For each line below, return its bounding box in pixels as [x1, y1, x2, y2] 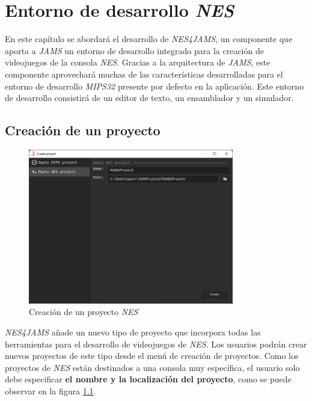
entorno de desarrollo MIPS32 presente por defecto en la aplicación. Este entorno [5, 79, 304, 92]
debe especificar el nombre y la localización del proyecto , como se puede [5, 373, 292, 385]
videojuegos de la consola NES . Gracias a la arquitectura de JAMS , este [5, 56, 271, 69]
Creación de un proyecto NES [29, 305, 138, 318]
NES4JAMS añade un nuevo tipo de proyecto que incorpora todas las [5, 325, 261, 338]
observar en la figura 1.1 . [5, 384, 96, 397]
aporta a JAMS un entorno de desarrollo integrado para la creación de [5, 44, 264, 57]
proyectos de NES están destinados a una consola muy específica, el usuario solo [5, 361, 300, 373]
